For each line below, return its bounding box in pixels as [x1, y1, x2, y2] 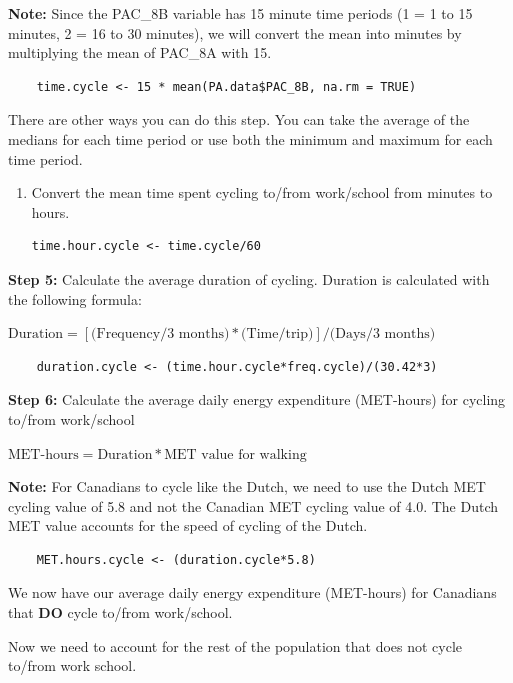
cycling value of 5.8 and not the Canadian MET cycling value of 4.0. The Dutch [8, 495, 499, 516]
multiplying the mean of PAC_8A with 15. [8, 42, 272, 63]
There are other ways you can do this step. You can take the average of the [8, 109, 470, 130]
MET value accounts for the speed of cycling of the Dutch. [8, 515, 368, 536]
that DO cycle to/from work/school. [8, 602, 233, 623]
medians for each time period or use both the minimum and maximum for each [8, 128, 493, 149]
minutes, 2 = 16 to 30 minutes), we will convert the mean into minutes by [8, 22, 462, 43]
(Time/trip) [241, 327, 314, 342]
